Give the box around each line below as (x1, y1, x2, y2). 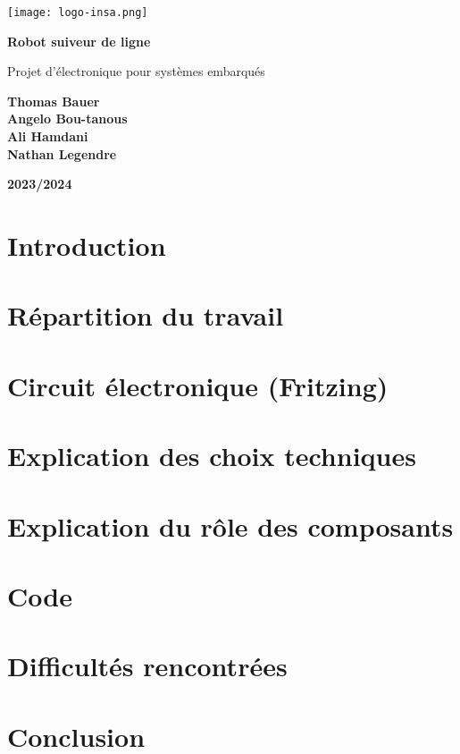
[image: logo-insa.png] (7, 6, 148, 19)
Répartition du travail (7, 297, 284, 334)
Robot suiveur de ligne (7, 31, 151, 50)
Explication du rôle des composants (7, 507, 454, 544)
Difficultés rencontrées (7, 648, 288, 684)
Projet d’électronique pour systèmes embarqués (7, 62, 265, 80)
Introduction (7, 227, 166, 263)
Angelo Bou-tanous (7, 109, 128, 128)
